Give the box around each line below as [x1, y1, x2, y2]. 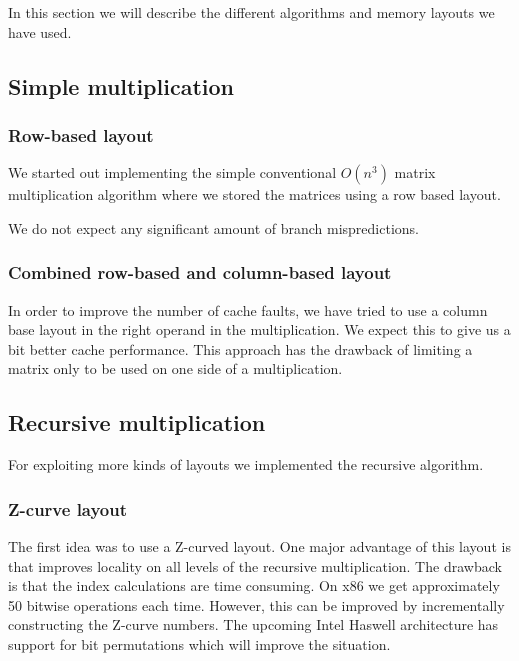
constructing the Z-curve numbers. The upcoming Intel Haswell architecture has [8, 614, 499, 635]
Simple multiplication [8, 70, 234, 101]
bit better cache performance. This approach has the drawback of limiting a [8, 338, 473, 359]
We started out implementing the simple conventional [8, 162, 337, 183]
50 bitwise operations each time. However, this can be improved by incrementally [8, 594, 505, 615]
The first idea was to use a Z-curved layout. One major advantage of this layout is [8, 535, 511, 556]
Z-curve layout [8, 496, 128, 521]
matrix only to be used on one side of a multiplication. [8, 358, 343, 379]
